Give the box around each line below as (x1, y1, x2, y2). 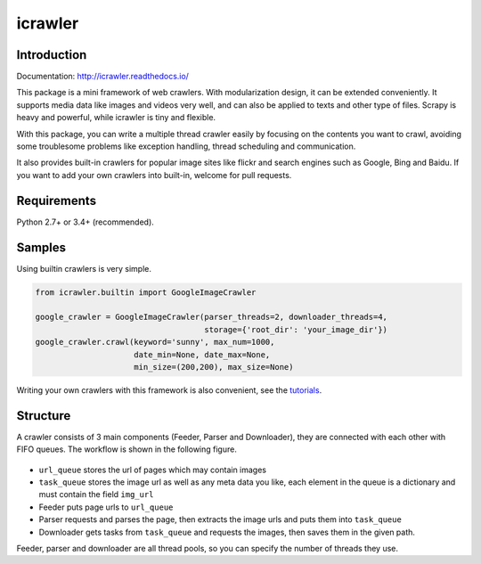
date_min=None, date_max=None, (134, 349, 271, 360)
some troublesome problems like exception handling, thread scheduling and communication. (16, 141, 356, 151)
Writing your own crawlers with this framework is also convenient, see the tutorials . (16, 384, 322, 396)
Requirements (16, 192, 97, 208)
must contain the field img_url (38, 489, 154, 500)
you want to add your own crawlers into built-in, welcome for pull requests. (16, 169, 292, 180)
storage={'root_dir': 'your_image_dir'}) (204, 324, 387, 334)
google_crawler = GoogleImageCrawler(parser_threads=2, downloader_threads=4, (35, 312, 387, 323)
